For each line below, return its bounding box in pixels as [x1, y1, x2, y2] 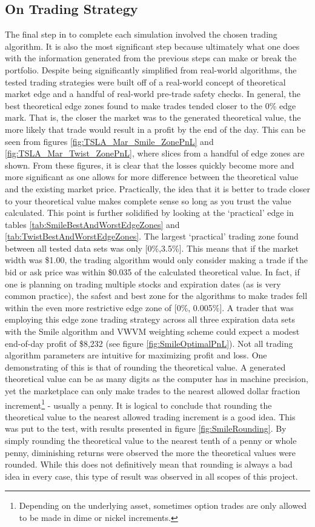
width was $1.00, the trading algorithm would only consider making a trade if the [5, 253, 308, 266]
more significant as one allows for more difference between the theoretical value [5, 170, 299, 183]
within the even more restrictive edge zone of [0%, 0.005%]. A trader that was [5, 301, 294, 314]
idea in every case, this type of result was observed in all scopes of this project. [5, 469, 298, 482]
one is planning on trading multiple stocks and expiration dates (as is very [5, 277, 281, 290]
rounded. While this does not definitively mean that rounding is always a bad [5, 458, 293, 471]
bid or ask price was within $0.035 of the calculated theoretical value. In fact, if [5, 266, 300, 278]
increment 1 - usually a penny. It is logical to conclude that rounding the [5, 397, 272, 411]
